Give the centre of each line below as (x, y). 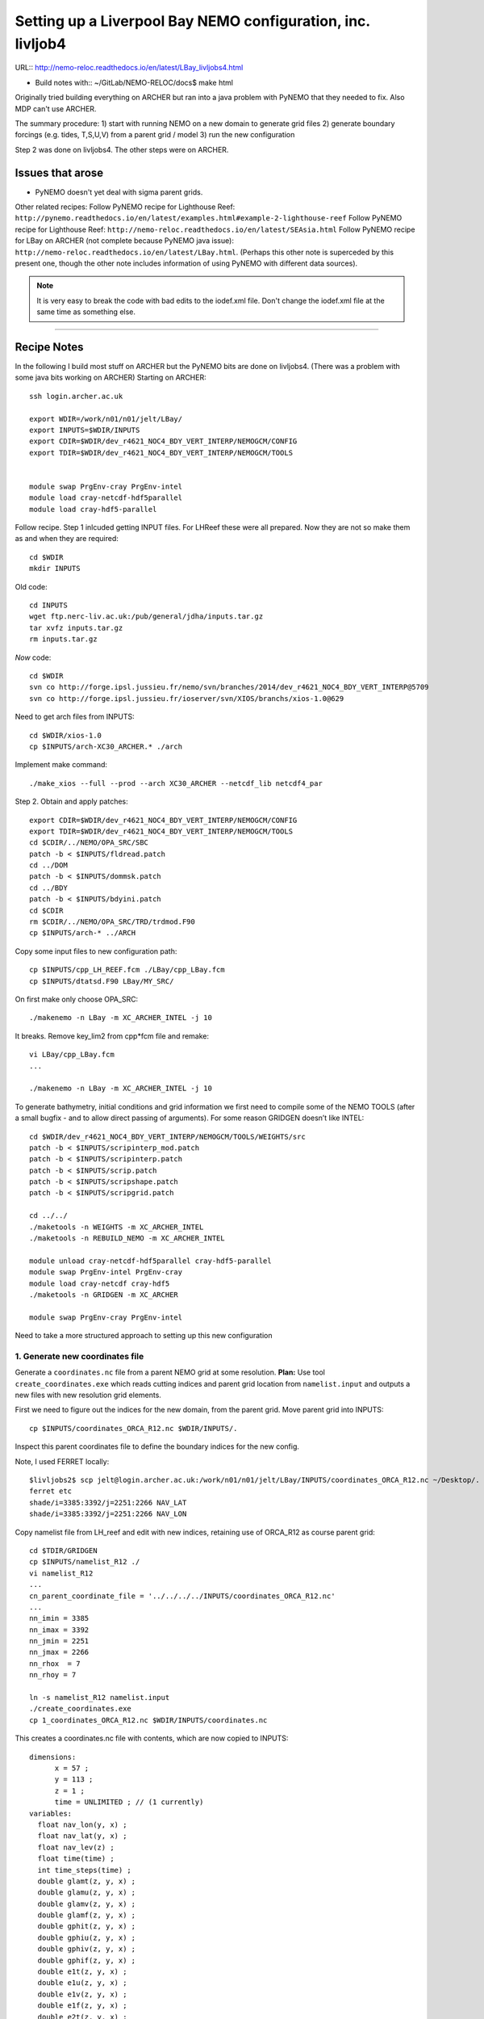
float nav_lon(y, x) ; (82, 1824)
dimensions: (53, 1757)
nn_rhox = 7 (55, 1663)
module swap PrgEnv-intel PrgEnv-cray (106, 1272)
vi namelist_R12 (61, 1573)
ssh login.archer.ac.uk (76, 396)
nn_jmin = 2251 (59, 1641)
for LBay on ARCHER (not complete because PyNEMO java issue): (124, 241)
